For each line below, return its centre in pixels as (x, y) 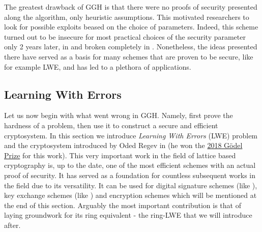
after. (12, 225)
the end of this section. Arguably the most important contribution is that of (123, 205)
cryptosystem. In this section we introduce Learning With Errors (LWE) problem (131, 135)
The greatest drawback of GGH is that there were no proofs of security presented (131, 7)
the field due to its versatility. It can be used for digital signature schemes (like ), (131, 185)
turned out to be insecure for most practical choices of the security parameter (125, 36)
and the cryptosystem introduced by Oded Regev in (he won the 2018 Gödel (123, 145)
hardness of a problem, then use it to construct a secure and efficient (111, 125)
